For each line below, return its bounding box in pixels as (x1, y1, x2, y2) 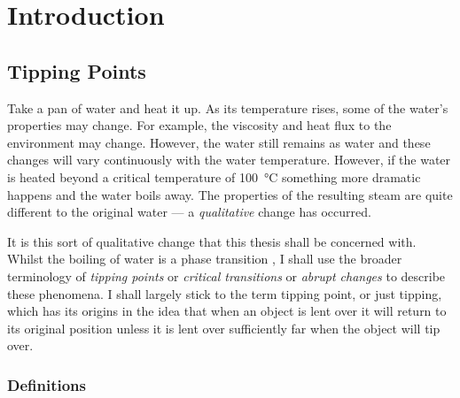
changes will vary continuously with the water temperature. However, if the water (7, 150, 451, 169)
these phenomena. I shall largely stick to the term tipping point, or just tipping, (7, 284, 442, 302)
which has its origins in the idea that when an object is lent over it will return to (7, 302, 447, 320)
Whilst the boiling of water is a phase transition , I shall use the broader (7, 249, 402, 268)
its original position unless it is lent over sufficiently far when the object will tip (7, 318, 441, 337)
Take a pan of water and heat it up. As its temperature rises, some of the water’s (7, 98, 448, 117)
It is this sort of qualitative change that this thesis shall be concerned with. (7, 232, 417, 250)
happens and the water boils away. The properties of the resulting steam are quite (7, 185, 453, 203)
